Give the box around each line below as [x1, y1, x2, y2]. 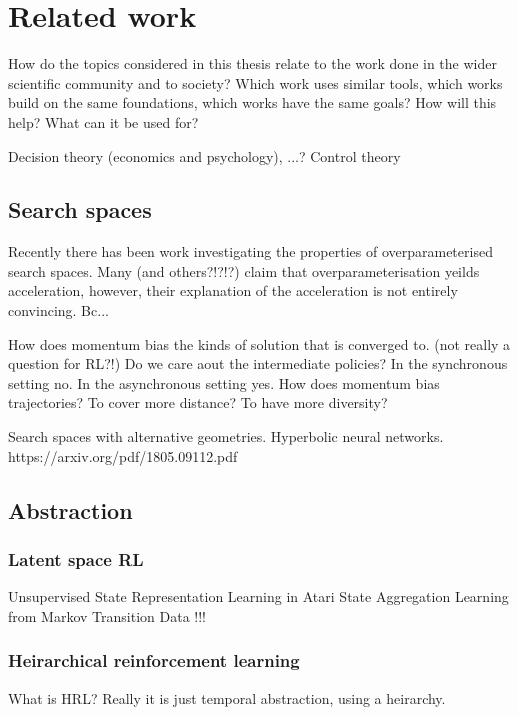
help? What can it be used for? [8, 111, 199, 132]
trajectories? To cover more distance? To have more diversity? [8, 392, 388, 413]
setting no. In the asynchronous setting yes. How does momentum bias [8, 372, 440, 393]
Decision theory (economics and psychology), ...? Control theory [8, 145, 401, 166]
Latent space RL [8, 546, 144, 571]
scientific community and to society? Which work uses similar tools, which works [8, 72, 503, 93]
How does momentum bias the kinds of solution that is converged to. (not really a [8, 333, 511, 354]
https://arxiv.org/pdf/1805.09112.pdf [8, 445, 238, 466]
